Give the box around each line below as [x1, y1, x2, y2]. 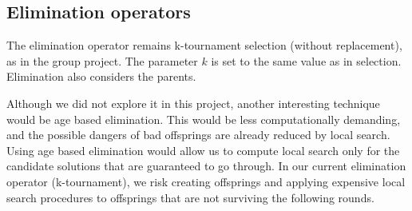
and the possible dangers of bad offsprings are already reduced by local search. [6, 126, 390, 143]
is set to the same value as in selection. [211, 52, 402, 69]
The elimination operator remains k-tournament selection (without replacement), [6, 37, 402, 54]
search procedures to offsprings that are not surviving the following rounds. [6, 189, 374, 205]
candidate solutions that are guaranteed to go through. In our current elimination [6, 157, 406, 174]
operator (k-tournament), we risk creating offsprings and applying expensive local [6, 173, 406, 189]
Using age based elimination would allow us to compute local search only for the [6, 141, 400, 158]
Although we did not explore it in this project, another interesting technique [6, 94, 380, 111]
